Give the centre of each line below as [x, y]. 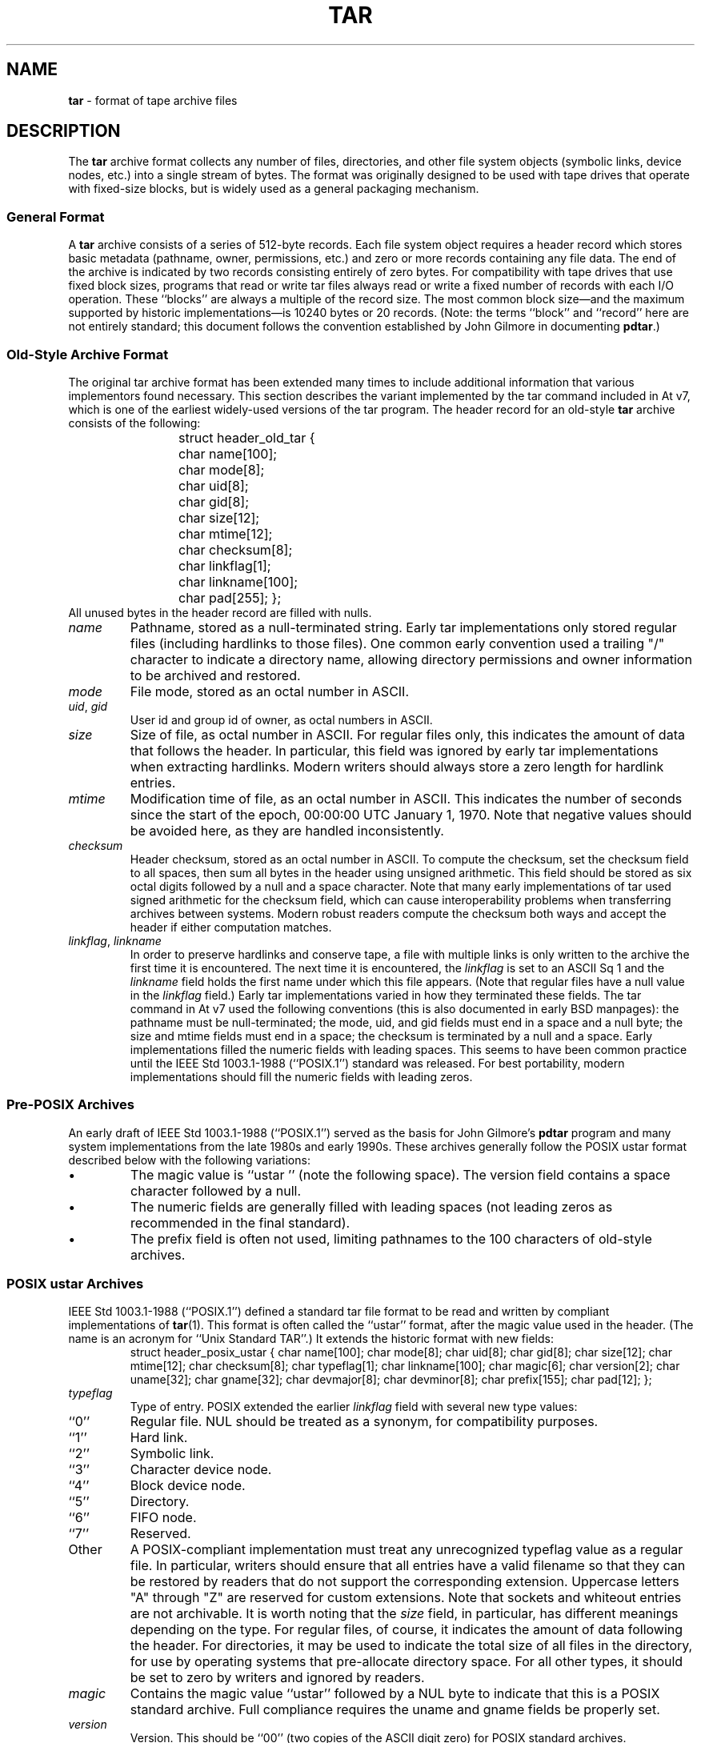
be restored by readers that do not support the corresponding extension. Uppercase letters [405, 1582]
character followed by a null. [216, 1190]
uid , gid [88, 706]
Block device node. [188, 1486]
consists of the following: [134, 423]
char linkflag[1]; [225, 565]
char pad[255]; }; [230, 597]
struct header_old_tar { [247, 437]
